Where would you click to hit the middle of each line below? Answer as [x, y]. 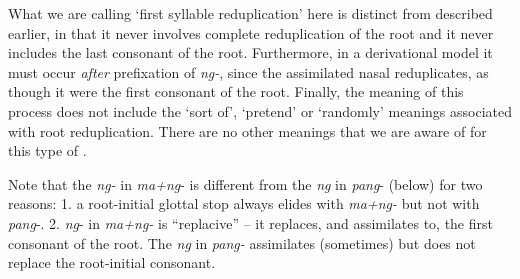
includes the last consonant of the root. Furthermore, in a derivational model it [250, 52]
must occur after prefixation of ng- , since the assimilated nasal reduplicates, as [248, 71]
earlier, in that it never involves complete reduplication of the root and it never [251, 32]
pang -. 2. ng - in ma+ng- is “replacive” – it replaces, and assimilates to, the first [250, 222]
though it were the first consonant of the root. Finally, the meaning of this [236, 91]
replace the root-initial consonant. [112, 262]
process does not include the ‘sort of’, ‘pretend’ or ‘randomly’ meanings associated [260, 110]
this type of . [47, 150]
